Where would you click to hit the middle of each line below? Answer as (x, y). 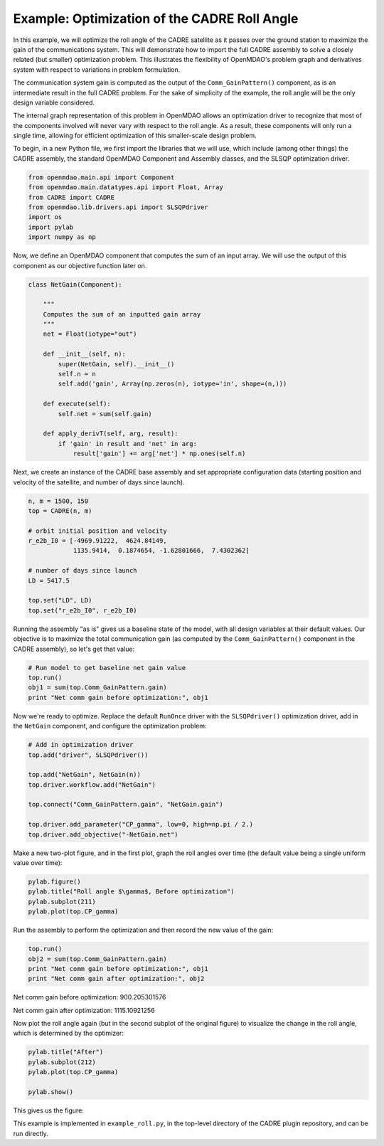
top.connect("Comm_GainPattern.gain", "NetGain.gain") (126, 805)
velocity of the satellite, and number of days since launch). (99, 482)
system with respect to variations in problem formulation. (97, 69)
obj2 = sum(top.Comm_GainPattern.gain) (97, 959)
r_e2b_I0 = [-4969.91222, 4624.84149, (97, 541)
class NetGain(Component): (75, 284)
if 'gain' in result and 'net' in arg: (127, 444)
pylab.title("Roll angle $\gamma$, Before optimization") (131, 892)
